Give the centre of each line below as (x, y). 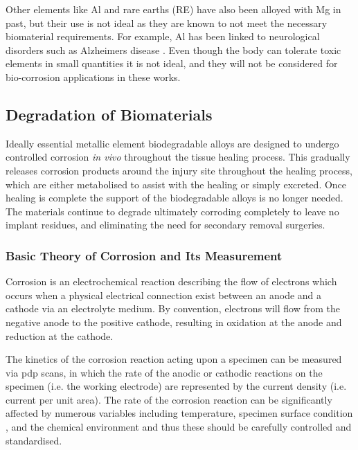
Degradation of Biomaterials (109, 114)
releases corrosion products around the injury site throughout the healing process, (179, 170)
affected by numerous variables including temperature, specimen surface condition (179, 413)
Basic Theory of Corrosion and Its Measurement (144, 255)
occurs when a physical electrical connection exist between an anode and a (164, 295)
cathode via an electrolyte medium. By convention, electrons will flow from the (173, 308)
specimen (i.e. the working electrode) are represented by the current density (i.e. (176, 386)
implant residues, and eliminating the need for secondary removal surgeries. (165, 225)
